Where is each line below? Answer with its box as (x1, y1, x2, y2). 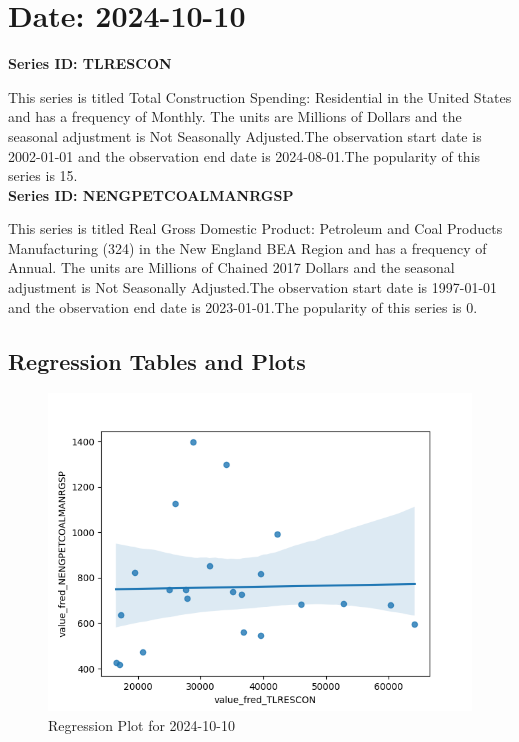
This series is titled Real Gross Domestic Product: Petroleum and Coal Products (8, 218, 503, 239)
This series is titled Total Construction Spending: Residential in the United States (8, 86, 512, 107)
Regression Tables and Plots (8, 345, 306, 376)
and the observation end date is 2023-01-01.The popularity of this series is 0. (8, 296, 478, 317)
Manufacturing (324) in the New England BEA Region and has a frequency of (8, 237, 487, 258)
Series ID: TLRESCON (8, 53, 172, 74)
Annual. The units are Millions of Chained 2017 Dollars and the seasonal (8, 257, 455, 278)
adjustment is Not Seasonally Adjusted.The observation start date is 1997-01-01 (8, 277, 498, 298)
